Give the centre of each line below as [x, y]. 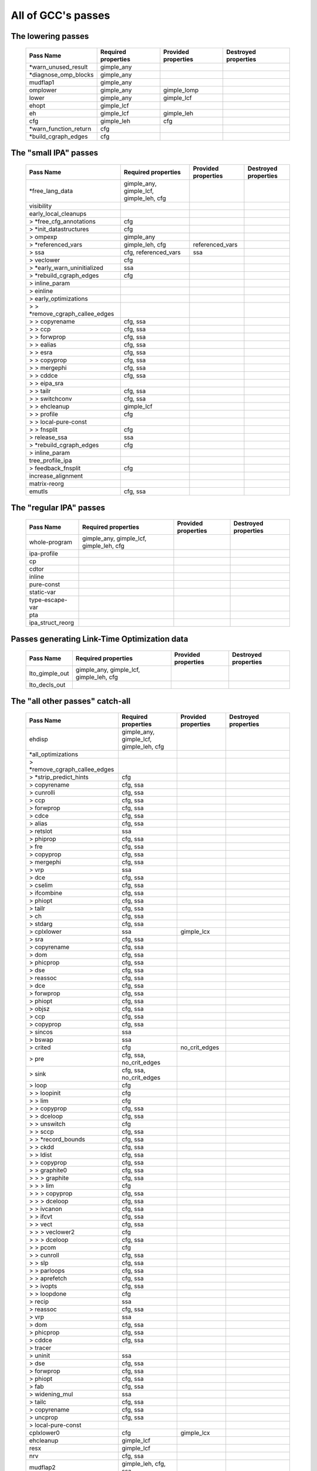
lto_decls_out [47, 684]
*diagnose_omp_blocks [61, 75]
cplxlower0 [44, 1433]
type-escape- [48, 600]
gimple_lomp [181, 90]
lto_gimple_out [49, 673]
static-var [43, 592]
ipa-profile [44, 553]
